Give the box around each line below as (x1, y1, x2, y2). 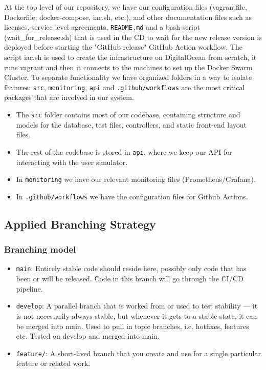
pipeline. (16, 283, 43, 294)
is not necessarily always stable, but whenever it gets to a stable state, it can (16, 310, 257, 321)
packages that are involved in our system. (4, 92, 134, 102)
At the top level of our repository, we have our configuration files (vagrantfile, (4, 2, 247, 12)
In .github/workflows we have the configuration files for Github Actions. (16, 191, 248, 201)
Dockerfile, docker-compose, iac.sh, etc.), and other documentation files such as (4, 11, 252, 22)
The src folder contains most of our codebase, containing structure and (16, 109, 240, 120)
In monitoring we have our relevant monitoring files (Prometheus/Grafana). (16, 174, 256, 184)
